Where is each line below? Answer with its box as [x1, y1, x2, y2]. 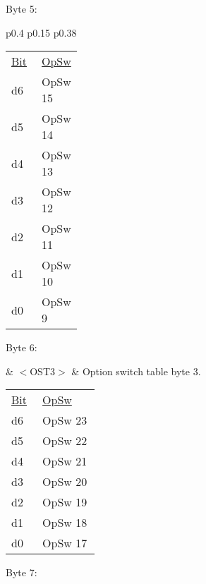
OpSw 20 [42, 473, 87, 490]
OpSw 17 [42, 535, 87, 552]
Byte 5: [6, 1, 37, 16]
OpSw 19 [42, 494, 87, 511]
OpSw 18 [42, 514, 87, 531]
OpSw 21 [42, 453, 87, 470]
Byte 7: [6, 565, 37, 580]
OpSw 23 [42, 412, 87, 429]
